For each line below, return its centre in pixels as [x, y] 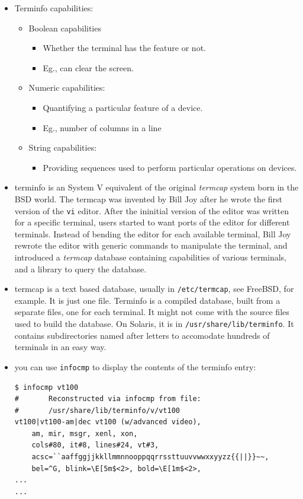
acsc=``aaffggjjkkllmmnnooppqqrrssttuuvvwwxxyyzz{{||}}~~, [150, 457]
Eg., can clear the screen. [88, 67]
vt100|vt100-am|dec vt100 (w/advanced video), [108, 422]
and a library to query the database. [80, 268]
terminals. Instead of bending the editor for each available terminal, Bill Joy [153, 233]
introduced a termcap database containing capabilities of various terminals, [151, 257]
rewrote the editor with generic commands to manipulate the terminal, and [151, 245]
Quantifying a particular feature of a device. [123, 107]
